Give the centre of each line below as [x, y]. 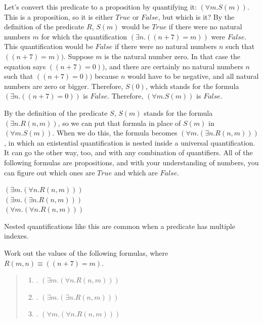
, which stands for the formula [192, 86]
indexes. [16, 236]
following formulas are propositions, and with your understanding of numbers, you [131, 162]
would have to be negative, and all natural [193, 76]
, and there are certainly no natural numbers [174, 66]
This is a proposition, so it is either [59, 16]
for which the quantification [84, 36]
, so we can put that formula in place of [119, 123]
